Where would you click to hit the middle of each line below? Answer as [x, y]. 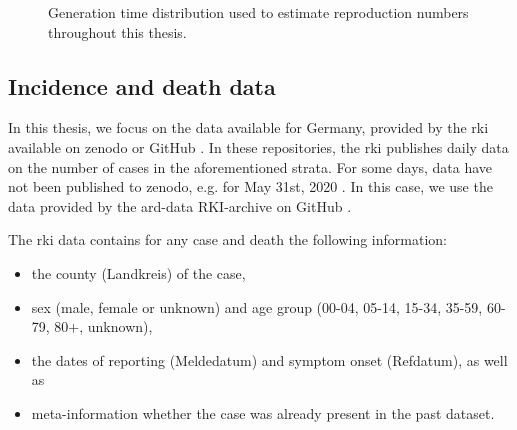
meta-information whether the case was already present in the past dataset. [263, 412]
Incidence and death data [142, 85]
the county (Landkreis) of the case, [138, 272]
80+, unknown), [103, 326]
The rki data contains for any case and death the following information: [227, 239]
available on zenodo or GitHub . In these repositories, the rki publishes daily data [258, 146]
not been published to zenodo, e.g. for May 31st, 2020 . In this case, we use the [250, 186]
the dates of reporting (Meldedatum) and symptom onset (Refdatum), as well [269, 359]
